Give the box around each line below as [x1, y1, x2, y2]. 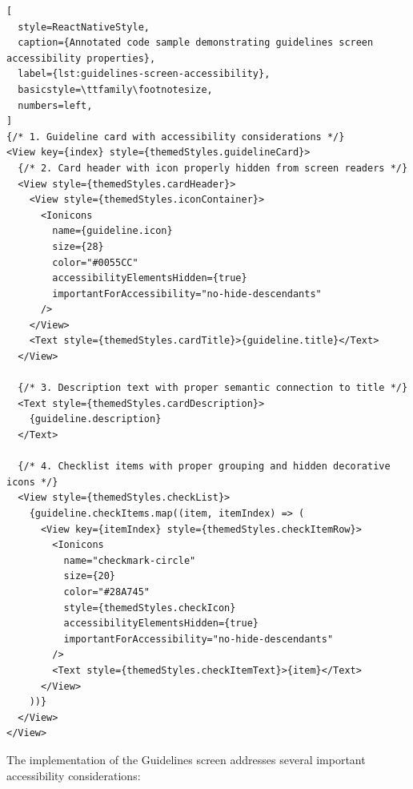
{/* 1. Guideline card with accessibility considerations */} [6, 131, 345, 143]
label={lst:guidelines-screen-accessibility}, [18, 68, 271, 80]
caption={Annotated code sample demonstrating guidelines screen [18, 37, 374, 49]
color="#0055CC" [52, 256, 138, 268]
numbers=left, [18, 99, 93, 111]
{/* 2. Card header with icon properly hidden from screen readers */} [18, 162, 408, 174]
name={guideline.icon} [52, 225, 173, 237]
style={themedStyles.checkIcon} [63, 602, 236, 614]
